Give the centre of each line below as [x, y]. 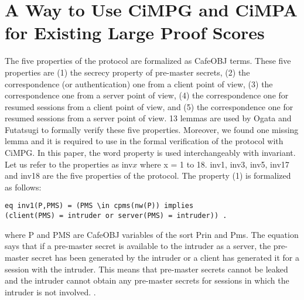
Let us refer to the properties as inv [69, 164]
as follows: [23, 187]
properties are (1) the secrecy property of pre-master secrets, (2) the [127, 72]
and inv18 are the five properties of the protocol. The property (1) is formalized [148, 175]
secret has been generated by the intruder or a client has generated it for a [165, 257]
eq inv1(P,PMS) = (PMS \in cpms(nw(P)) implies [99, 206]
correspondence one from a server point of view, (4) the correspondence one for [147, 95]
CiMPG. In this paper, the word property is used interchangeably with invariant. [150, 153]
